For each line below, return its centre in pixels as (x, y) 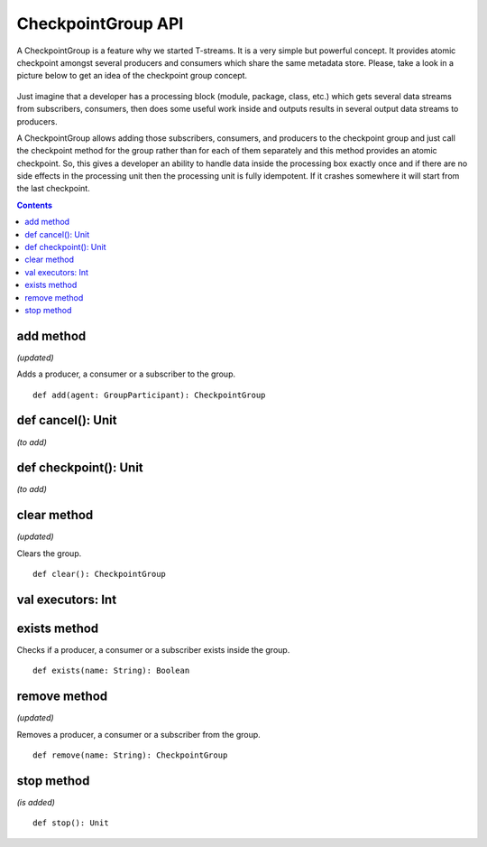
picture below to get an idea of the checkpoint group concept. (132, 76)
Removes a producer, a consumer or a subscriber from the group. (138, 734)
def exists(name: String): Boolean (111, 671)
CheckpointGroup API (100, 23)
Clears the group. (49, 553)
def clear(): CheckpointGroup (100, 574)
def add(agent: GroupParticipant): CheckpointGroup (149, 395)
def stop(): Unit (71, 823)
